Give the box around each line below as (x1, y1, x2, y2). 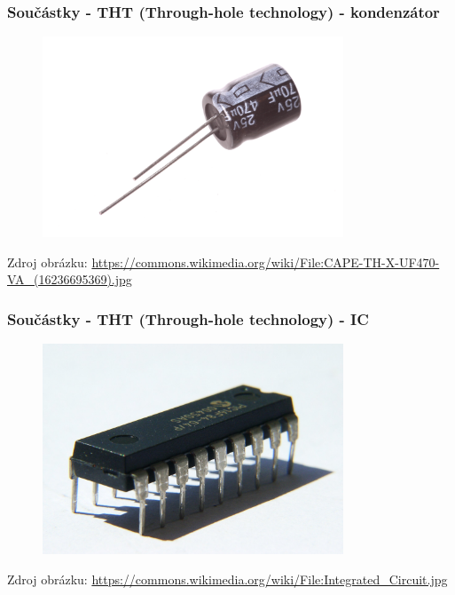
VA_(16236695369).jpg (7, 270, 132, 289)
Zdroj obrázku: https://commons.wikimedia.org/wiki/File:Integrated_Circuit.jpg (7, 569, 448, 588)
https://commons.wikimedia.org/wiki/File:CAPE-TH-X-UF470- (91, 252, 440, 271)
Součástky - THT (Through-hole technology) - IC (7, 307, 369, 329)
